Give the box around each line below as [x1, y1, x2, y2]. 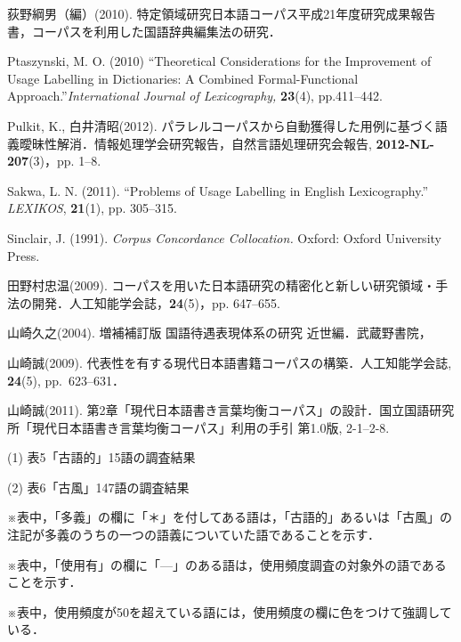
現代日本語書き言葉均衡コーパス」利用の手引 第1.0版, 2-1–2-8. [31, 418, 390, 436]
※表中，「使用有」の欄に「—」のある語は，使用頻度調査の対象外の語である [7, 555, 447, 573]
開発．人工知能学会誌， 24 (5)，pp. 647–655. [31, 293, 281, 312]
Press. [7, 246, 40, 264]
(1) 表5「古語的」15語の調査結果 [7, 448, 196, 467]
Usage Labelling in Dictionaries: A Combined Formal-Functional [7, 69, 359, 87]
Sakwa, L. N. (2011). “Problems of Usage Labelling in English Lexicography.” [7, 181, 429, 199]
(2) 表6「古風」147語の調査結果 [7, 477, 190, 496]
